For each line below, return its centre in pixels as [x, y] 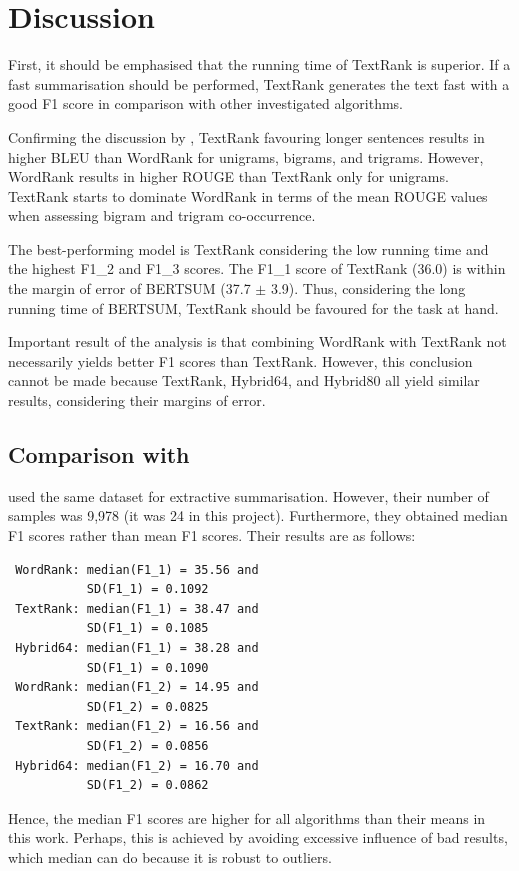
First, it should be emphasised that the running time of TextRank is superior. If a [259, 64]
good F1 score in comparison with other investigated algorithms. [205, 103]
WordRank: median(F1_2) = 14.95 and [137, 687]
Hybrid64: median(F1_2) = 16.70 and [137, 765]
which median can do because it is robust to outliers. [170, 856]
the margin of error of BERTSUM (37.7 [129, 288]
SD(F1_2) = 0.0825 [147, 706]
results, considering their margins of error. [137, 400]
